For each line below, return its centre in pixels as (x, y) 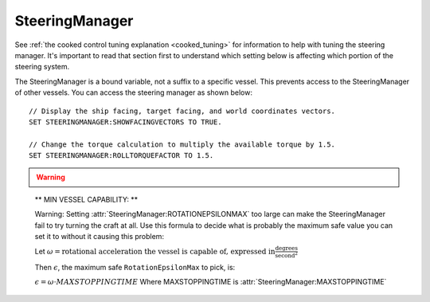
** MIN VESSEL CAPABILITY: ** (86, 199)
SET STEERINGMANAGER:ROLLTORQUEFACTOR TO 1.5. (121, 156)
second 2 (287, 255)
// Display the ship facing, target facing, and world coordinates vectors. (182, 111)
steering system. (42, 67)
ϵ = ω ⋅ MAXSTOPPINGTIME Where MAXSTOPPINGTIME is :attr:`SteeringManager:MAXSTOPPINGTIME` (211, 281)
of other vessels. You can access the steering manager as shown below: (133, 92)
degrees (287, 249)
